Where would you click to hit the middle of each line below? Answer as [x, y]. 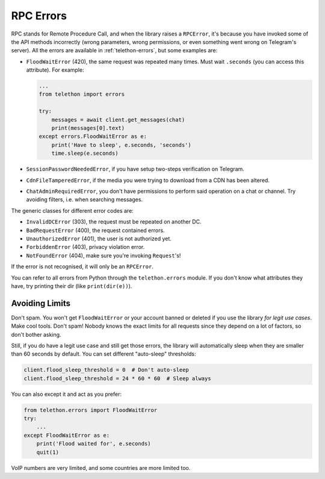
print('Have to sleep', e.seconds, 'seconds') [122, 145]
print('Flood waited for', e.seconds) [94, 444]
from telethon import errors [82, 94]
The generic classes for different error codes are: [72, 210]
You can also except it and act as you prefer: [66, 394]
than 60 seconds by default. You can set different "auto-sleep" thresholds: [104, 354]
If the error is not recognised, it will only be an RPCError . [82, 267]
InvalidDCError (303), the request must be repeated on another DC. [114, 222]
